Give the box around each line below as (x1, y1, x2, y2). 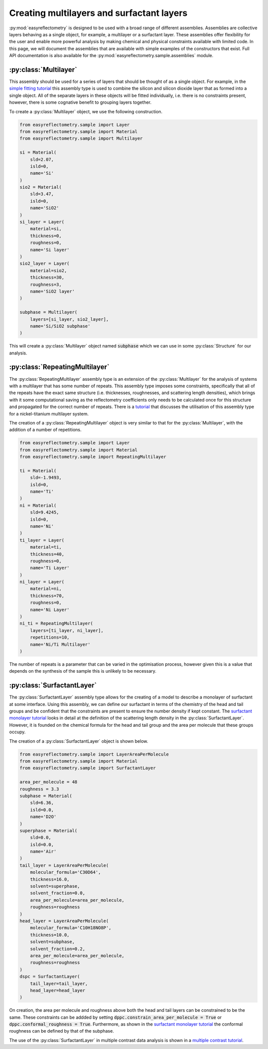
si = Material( (19, 149, 57, 155)
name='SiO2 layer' (30, 288, 75, 294)
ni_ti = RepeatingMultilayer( (19, 621, 93, 627)
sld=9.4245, (30, 509, 60, 515)
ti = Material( (19, 468, 57, 474)
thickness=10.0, (30, 932, 69, 938)
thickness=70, (30, 593, 65, 598)
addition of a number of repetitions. (9, 427, 82, 433)
